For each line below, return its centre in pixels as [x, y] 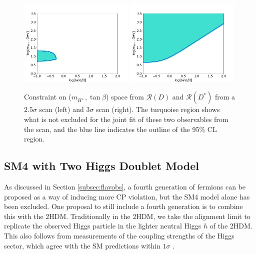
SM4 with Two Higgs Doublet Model [101, 166]
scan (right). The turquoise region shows [158, 109]
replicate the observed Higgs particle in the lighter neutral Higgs [103, 226]
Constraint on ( [48, 97]
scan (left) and [61, 109]
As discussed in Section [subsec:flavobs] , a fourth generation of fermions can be [125, 186]
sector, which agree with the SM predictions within [82, 245]
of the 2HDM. [231, 226]
